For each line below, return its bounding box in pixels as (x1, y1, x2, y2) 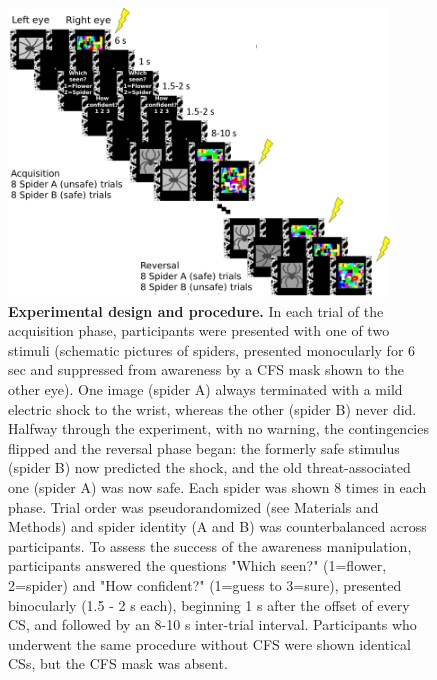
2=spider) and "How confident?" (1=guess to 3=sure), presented (8, 575, 402, 596)
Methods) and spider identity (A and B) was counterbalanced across (8, 516, 427, 537)
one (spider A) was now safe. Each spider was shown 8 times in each (8, 477, 427, 498)
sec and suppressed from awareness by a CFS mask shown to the (8, 359, 404, 380)
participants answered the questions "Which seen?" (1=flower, (8, 555, 387, 576)
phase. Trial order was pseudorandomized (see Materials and (8, 496, 379, 517)
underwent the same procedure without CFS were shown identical (8, 633, 411, 654)
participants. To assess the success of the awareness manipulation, (8, 535, 412, 556)
